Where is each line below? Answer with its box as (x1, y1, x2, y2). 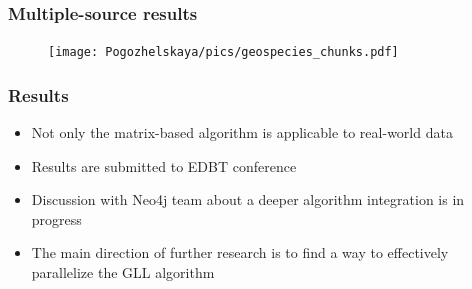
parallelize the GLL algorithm (31, 262, 215, 283)
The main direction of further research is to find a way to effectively (31, 242, 449, 263)
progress (31, 208, 82, 229)
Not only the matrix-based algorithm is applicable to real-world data (31, 122, 453, 143)
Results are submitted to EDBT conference (31, 155, 297, 176)
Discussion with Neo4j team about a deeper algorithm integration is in (31, 189, 465, 210)
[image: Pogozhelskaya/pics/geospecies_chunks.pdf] (48, 45, 399, 60)
